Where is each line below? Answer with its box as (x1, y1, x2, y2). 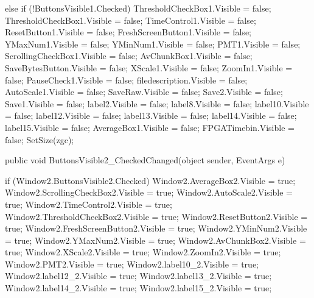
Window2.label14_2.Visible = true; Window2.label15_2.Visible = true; (5, 282, 272, 294)
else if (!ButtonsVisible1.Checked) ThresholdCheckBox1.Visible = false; (5, 2, 271, 14)
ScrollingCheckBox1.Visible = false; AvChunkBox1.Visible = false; (5, 49, 253, 62)
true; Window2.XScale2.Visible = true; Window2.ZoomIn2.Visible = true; (5, 246, 281, 258)
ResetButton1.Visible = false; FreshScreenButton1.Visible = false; (5, 26, 251, 38)
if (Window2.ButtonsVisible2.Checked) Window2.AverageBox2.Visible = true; (5, 174, 296, 186)
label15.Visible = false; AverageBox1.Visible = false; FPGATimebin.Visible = (5, 121, 295, 133)
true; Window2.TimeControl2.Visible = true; (5, 197, 172, 210)
